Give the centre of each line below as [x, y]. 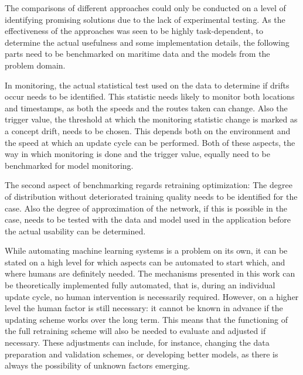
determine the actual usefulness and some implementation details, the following [147, 42]
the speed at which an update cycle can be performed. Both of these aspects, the [150, 142]
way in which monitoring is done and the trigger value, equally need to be [137, 154]
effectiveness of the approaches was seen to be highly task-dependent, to [134, 31]
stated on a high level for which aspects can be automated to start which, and [145, 262]
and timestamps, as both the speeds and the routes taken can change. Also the [146, 108]
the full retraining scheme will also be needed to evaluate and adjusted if [135, 331]
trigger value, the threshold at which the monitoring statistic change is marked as [151, 119]
